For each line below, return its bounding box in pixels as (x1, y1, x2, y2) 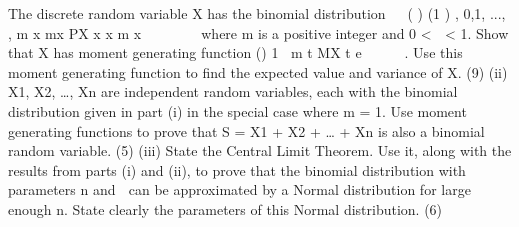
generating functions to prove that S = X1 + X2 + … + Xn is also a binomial (8, 120, 485, 141)
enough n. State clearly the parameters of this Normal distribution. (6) (8, 198, 443, 219)
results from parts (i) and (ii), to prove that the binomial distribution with (8, 159, 466, 180)
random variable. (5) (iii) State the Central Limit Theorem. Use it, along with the (8, 140, 512, 161)
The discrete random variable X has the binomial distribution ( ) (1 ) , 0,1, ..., (8, 3, 506, 23)
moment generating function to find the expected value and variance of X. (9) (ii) (8, 61, 508, 82)
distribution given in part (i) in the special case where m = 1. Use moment (8, 100, 467, 121)
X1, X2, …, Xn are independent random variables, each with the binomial (8, 81, 458, 102)
